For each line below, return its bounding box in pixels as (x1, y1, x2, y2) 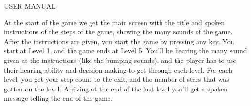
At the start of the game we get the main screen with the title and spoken (4, 17, 225, 27)
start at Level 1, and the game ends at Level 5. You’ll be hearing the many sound (4, 45, 247, 56)
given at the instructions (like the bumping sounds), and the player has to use (4, 55, 236, 65)
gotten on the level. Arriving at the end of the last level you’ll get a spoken (4, 83, 228, 93)
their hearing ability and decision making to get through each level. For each (4, 64, 233, 75)
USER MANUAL (4, 1, 56, 11)
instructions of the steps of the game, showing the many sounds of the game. (4, 27, 233, 37)
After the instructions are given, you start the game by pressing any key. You (4, 36, 234, 46)
